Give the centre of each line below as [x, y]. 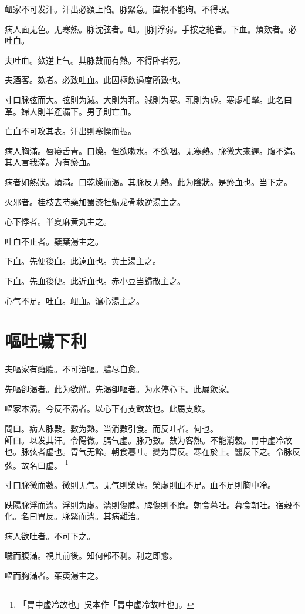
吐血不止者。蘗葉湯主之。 [54, 241]
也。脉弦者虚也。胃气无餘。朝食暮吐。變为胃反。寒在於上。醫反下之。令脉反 [152, 451]
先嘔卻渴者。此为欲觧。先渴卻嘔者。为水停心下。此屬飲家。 [120, 388]
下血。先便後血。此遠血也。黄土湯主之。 [83, 261]
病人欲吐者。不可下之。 [50, 535]
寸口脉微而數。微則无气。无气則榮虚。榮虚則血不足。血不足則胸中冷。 [140, 485]
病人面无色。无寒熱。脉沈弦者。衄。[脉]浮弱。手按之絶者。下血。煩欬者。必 [151, 29]
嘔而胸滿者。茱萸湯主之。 [54, 575]
